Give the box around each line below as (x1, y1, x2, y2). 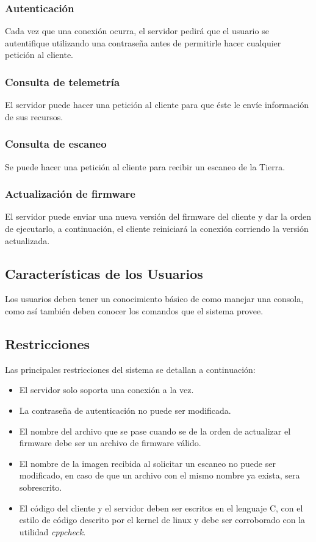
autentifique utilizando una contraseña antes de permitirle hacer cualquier (5, 36, 281, 49)
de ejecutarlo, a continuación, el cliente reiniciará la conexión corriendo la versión (5, 222, 309, 235)
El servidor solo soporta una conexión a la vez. (19, 383, 194, 396)
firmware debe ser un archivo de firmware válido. (19, 436, 201, 449)
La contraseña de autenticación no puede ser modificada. (19, 404, 231, 416)
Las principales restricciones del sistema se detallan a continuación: (5, 363, 256, 375)
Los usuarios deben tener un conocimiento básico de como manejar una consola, (5, 292, 304, 305)
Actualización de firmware (5, 186, 135, 201)
